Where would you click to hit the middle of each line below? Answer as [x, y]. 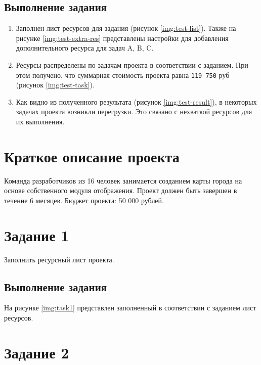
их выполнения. [40, 122]
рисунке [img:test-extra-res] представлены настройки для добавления [122, 38]
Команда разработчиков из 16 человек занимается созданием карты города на [123, 180]
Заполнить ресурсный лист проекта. [59, 259]
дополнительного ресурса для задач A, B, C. [85, 48]
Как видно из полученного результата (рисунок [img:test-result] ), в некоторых [136, 101]
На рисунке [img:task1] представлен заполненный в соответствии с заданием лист [130, 308]
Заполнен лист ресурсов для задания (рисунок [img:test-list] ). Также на [126, 28]
